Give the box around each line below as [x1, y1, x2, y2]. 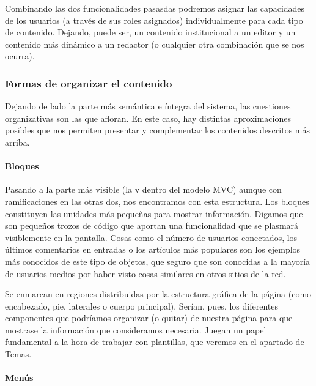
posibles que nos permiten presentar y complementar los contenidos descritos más [5, 124, 310, 136]
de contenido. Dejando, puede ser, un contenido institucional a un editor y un [5, 26, 296, 39]
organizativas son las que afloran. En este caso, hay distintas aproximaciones [5, 111, 291, 124]
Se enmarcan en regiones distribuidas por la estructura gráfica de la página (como [5, 288, 312, 300]
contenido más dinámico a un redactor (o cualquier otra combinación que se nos [5, 37, 304, 50]
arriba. [5, 135, 30, 148]
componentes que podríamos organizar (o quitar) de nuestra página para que [5, 311, 293, 324]
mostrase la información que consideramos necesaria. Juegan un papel [5, 323, 266, 336]
